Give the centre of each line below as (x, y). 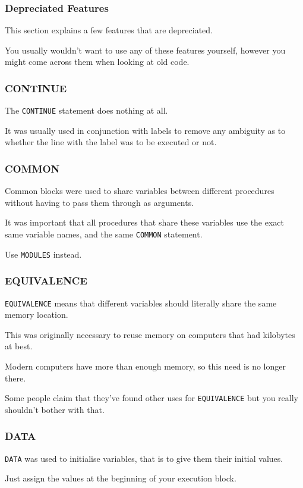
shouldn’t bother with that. (55, 409)
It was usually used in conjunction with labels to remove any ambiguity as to (145, 130)
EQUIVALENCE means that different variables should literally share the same (141, 303)
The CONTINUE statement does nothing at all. (86, 110)
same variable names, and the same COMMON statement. (104, 234)
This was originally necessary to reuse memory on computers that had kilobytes (150, 334)
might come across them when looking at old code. (97, 62)
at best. (19, 346)
